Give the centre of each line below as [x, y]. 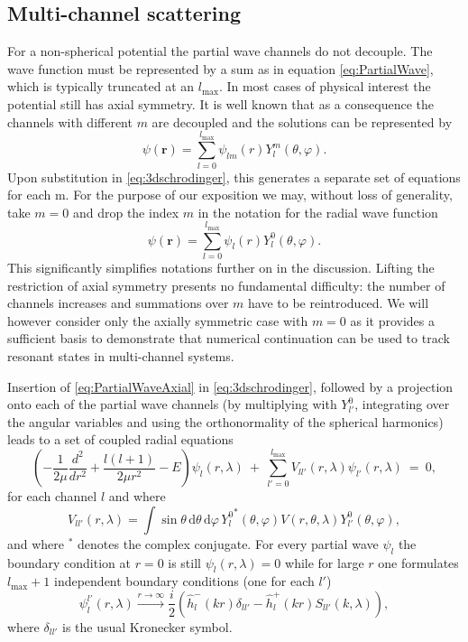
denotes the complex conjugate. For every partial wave [228, 543]
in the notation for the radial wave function [318, 212]
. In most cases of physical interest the [325, 86]
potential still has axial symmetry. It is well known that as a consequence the [220, 103]
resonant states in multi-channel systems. [121, 355]
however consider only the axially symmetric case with [158, 320]
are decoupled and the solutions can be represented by [302, 121]
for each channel [52, 496]
